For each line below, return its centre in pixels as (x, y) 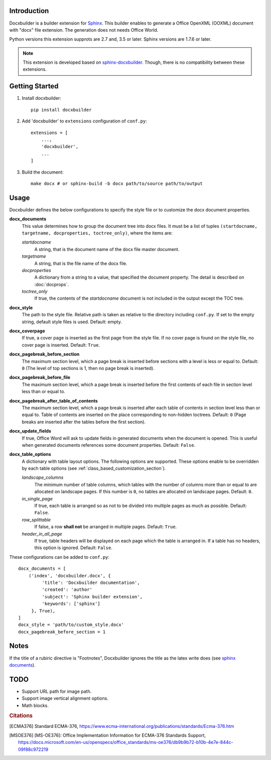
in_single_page (37, 498)
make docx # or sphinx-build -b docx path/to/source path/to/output (117, 183)
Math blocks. (35, 705)
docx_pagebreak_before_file (40, 377)
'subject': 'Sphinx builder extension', (92, 597)
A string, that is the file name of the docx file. (81, 263)
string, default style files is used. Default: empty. (72, 322)
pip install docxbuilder (61, 110)
